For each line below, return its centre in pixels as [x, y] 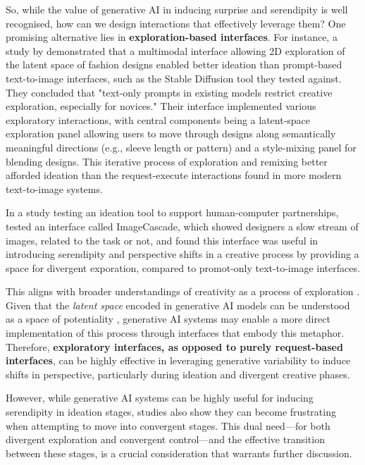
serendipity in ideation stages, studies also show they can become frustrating [171, 412]
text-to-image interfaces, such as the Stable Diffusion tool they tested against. [174, 78]
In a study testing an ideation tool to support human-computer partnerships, [172, 212]
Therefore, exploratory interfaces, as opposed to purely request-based [174, 346]
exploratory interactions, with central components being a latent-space [158, 119]
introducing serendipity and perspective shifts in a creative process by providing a [182, 254]
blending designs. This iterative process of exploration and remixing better [167, 161]
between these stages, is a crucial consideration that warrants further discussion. [179, 453]
